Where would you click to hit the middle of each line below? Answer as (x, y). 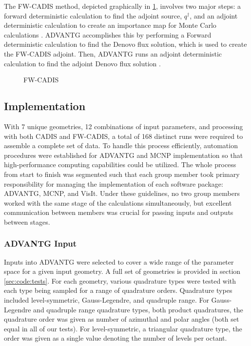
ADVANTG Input (40, 243)
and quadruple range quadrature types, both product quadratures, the (138, 309)
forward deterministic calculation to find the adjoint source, (93, 15)
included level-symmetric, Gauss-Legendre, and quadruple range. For (106, 300)
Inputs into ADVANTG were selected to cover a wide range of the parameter (119, 261)
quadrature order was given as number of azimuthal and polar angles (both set (122, 319)
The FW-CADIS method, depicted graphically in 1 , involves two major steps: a (123, 6)
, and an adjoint (214, 15)
